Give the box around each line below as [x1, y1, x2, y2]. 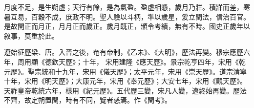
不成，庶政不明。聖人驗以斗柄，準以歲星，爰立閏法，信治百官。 [44, 11, 250, 22]
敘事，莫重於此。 [4, 30, 59, 41]
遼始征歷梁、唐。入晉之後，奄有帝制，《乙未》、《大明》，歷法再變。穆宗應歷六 [4, 47, 250, 57]
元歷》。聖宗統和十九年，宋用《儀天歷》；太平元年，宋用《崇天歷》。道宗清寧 [4, 66, 247, 76]
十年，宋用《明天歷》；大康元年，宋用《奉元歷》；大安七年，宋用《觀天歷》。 [4, 76, 247, 86]
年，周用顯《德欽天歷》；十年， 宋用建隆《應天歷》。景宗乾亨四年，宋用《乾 [4, 56, 246, 66]
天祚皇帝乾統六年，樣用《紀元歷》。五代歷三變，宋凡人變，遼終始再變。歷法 [4, 85, 247, 95]
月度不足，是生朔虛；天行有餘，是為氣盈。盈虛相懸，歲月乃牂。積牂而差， [4, 2, 243, 12]
